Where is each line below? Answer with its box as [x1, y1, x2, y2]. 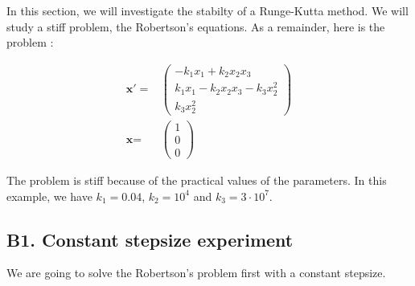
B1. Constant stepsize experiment [6, 227, 294, 251]
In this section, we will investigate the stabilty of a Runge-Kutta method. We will [6, 2, 409, 18]
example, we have [6, 187, 92, 204]
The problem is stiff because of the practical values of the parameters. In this [6, 172, 387, 189]
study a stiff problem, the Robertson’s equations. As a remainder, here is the [6, 18, 385, 35]
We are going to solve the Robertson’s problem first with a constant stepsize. [6, 264, 386, 281]
